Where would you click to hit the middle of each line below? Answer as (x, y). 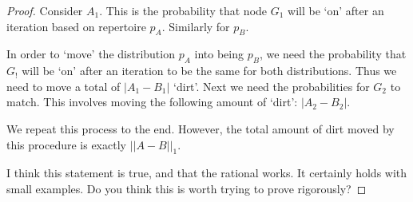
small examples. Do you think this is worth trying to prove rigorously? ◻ (187, 188)
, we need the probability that (333, 54)
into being (219, 54)
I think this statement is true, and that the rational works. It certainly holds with (207, 173)
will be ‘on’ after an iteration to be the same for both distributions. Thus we (209, 71)
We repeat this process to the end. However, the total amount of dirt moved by (201, 128)
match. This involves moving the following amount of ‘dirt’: (152, 102)
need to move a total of (64, 86)
